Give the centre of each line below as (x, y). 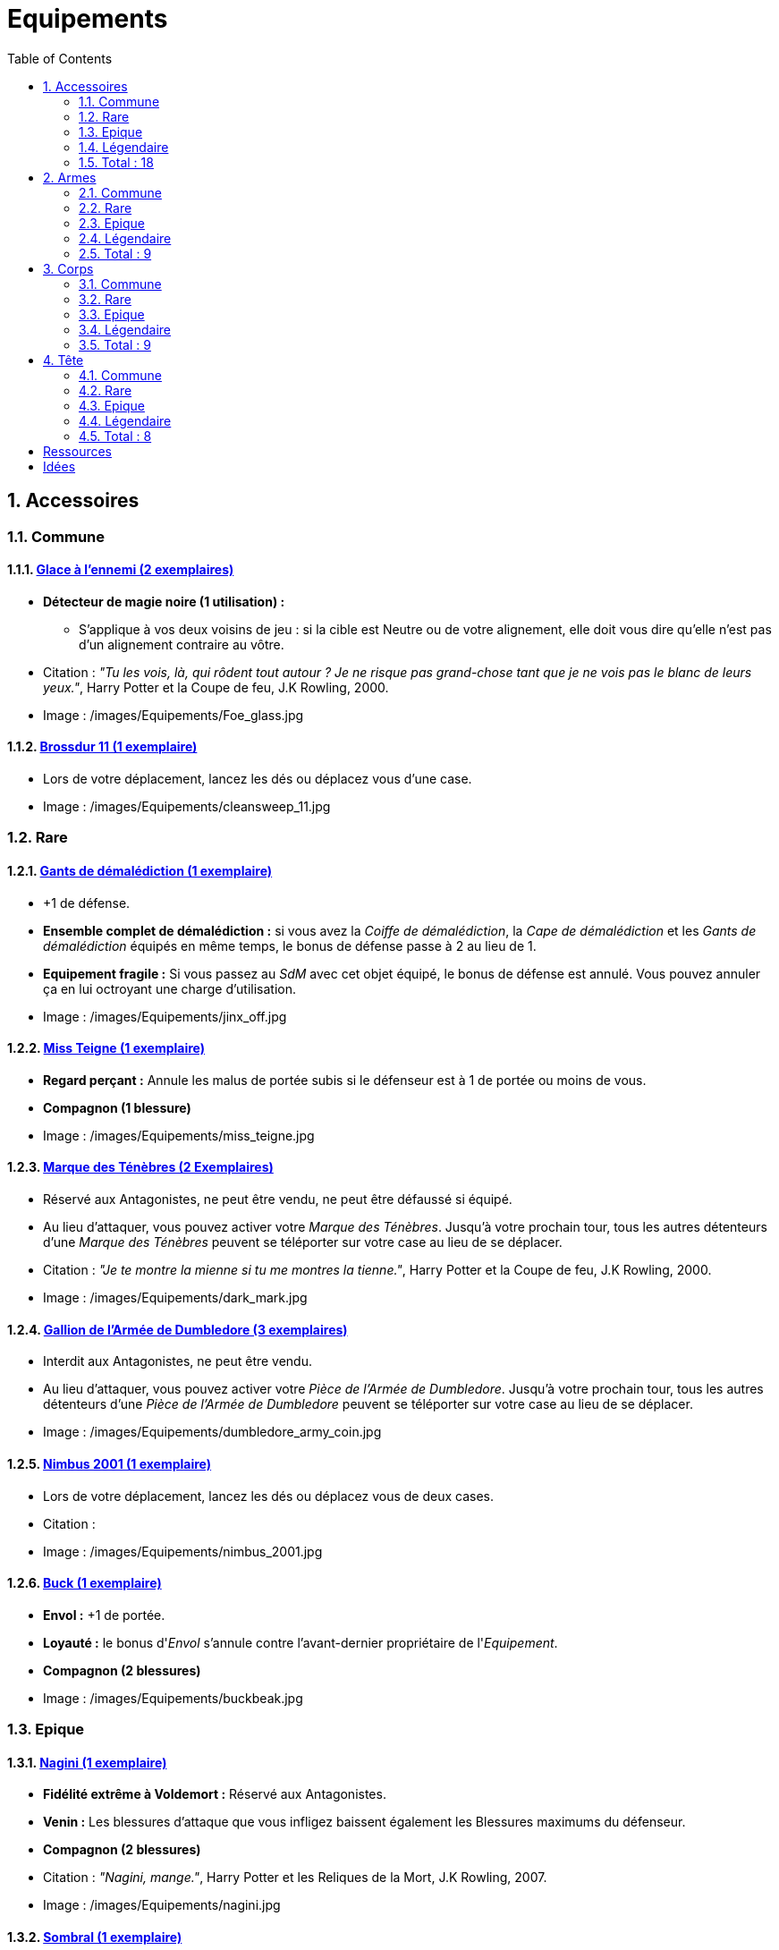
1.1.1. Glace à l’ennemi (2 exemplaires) (121, 570)
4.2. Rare (106, 390)
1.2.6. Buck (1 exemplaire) (85, 1583)
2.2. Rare (106, 208)
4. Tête (64, 360)
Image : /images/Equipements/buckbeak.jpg (173, 1698)
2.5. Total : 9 (115, 253)
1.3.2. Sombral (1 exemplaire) (95, 1937)
